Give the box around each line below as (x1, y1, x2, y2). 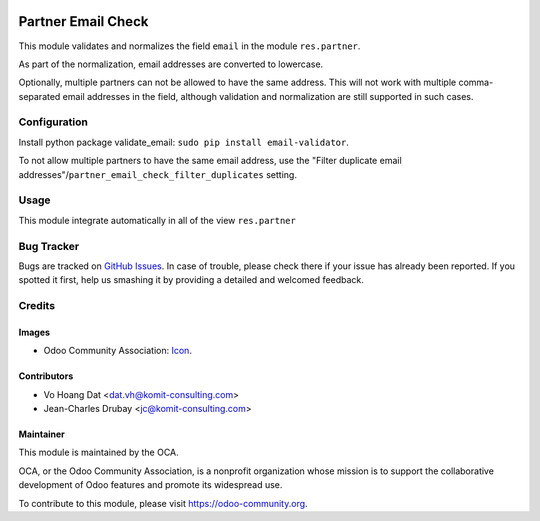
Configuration (18, 115, 89, 129)
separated (18, 90, 61, 102)
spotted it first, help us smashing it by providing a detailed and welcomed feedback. (18, 274, 364, 286)
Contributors (18, 370, 74, 382)
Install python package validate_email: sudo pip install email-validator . (18, 136, 349, 148)
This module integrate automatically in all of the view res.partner (18, 214, 297, 226)
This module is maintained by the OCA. (18, 446, 179, 459)
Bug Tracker (18, 239, 80, 253)
